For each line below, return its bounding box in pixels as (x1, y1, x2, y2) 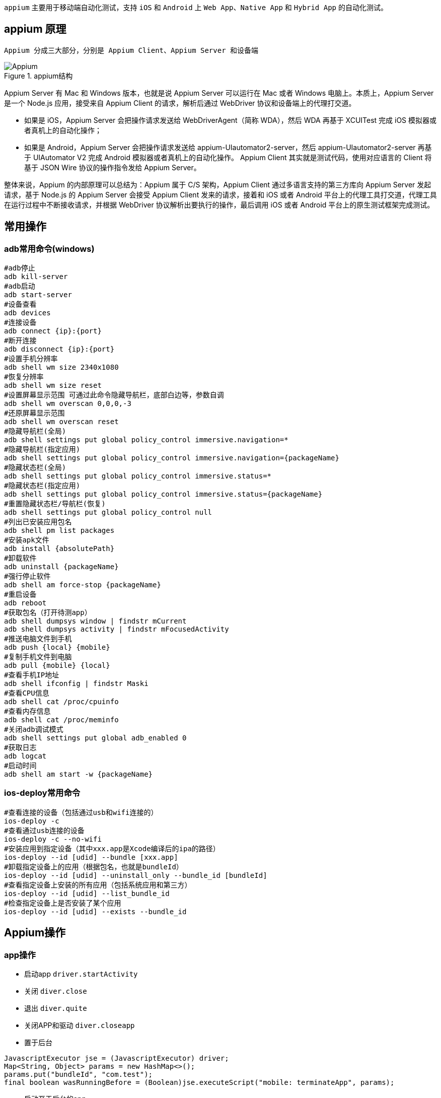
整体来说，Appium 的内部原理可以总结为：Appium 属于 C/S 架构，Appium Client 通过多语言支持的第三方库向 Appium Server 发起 (4, 180, 431, 189)
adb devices (4, 309, 51, 317)
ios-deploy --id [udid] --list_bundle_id (4, 889, 170, 898)
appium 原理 (4, 23, 66, 36)
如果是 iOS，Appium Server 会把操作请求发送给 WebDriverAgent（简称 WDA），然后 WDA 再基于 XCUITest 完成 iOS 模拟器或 (24, 115, 437, 124)
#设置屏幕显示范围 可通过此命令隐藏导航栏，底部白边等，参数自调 (4, 391, 224, 399)
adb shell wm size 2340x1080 (4, 363, 119, 372)
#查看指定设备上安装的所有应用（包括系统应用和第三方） (4, 880, 192, 889)
